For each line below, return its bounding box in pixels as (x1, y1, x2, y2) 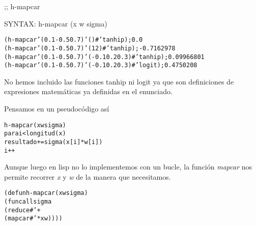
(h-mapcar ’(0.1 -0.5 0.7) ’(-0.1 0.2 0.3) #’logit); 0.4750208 (4, 62, 197, 69)
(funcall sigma (4, 198, 52, 206)
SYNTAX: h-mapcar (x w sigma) (4, 18, 107, 29)
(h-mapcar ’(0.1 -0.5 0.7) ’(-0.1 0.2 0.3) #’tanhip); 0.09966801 (4, 53, 205, 61)
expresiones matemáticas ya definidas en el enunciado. (4, 86, 173, 97)
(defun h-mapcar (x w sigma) (4, 189, 88, 197)
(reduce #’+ (4, 206, 41, 214)
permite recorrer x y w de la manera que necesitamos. (4, 171, 171, 182)
